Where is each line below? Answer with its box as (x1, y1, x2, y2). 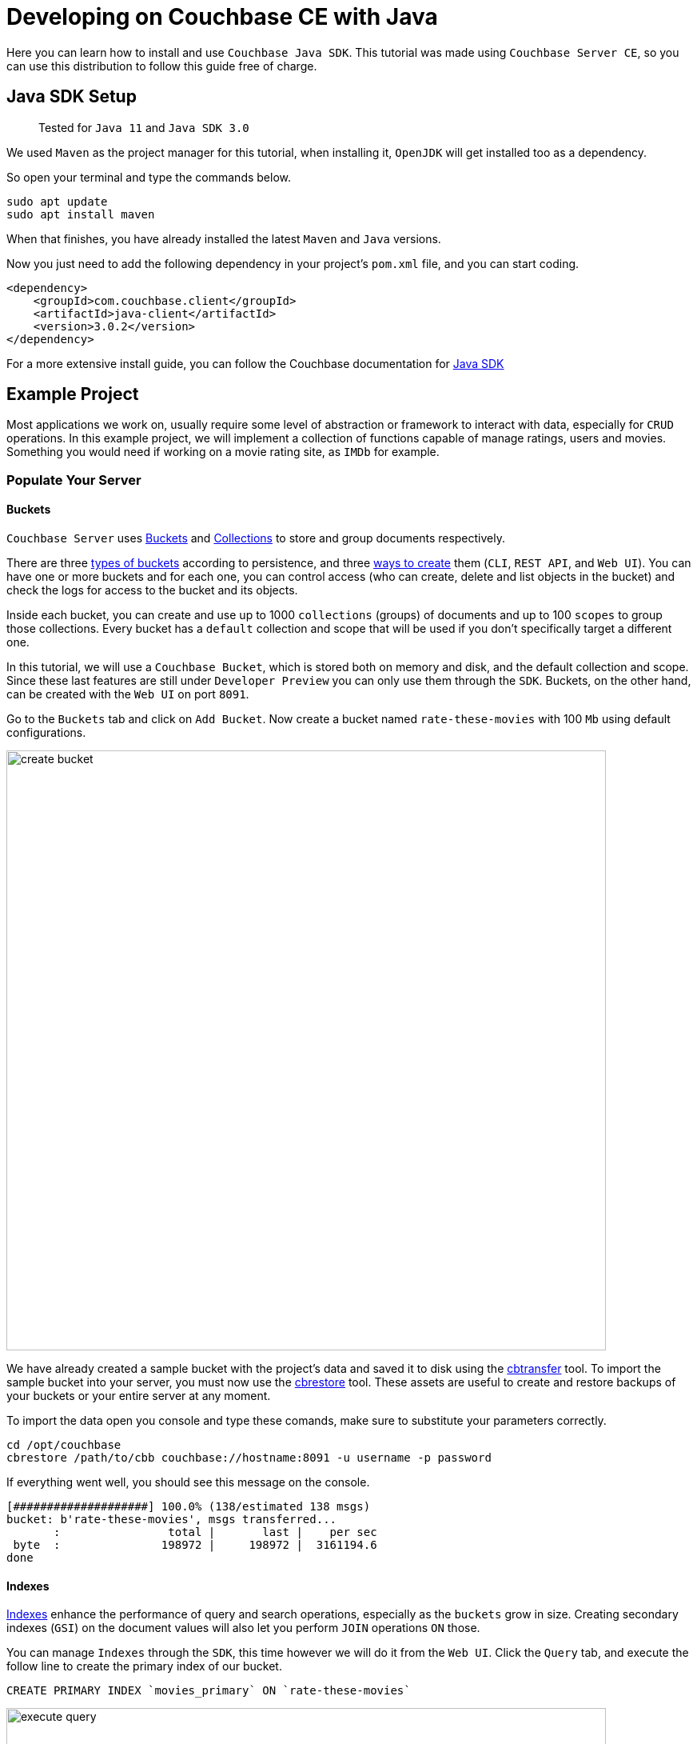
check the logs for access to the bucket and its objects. (6, 583, 298, 598)
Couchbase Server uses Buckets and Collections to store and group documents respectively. (6, 531, 506, 546)
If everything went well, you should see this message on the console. (6, 1475, 370, 1490)
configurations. (6, 726, 86, 740)
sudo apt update (6, 194, 108, 208)
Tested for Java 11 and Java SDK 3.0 (38, 120, 249, 134)
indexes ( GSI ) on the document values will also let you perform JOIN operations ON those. (6, 1621, 480, 1635)
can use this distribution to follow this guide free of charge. (6, 58, 317, 73)
